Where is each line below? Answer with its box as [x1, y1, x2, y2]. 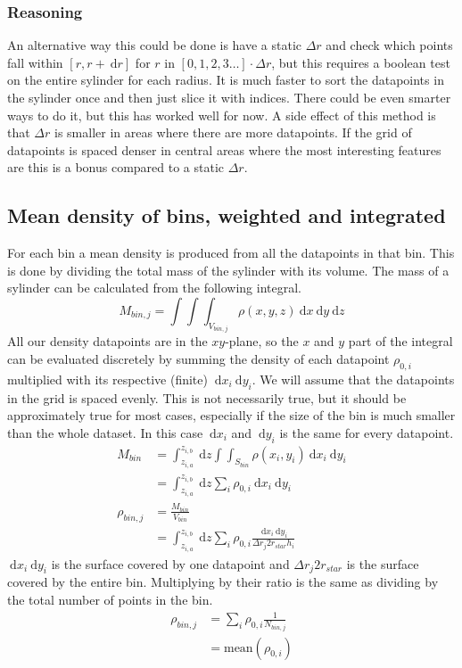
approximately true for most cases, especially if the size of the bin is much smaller [7, 406, 456, 425]
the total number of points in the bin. [7, 590, 213, 608]
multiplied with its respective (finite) [7, 369, 208, 388]
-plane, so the [225, 332, 299, 350]
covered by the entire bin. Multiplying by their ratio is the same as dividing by [7, 573, 439, 591]
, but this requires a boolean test [271, 53, 450, 71]
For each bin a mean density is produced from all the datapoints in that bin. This [7, 243, 455, 262]
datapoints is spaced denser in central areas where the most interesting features [7, 140, 441, 159]
